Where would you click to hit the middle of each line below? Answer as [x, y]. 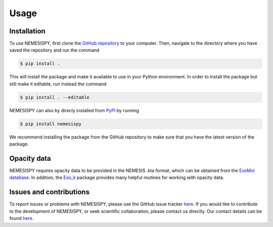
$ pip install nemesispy [51, 124]
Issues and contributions [49, 192]
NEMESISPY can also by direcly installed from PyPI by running [74, 110]
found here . [21, 218]
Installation [27, 31]
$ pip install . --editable [55, 97]
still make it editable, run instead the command [58, 84]
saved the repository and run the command [54, 50]
